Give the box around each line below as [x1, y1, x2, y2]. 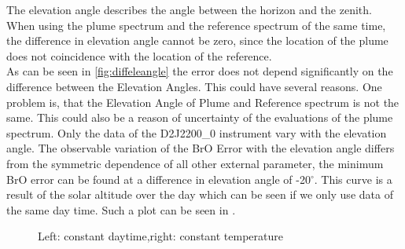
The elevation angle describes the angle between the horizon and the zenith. [6, 2, 372, 17]
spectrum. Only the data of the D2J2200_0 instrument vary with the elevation [6, 124, 387, 141]
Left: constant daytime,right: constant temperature [38, 228, 283, 244]
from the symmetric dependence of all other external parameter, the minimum [6, 155, 384, 171]
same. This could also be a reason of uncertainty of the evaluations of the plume [6, 109, 393, 126]
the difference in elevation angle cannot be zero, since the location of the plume [6, 32, 388, 49]
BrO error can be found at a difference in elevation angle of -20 [6, 170, 311, 187]
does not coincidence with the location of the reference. [6, 47, 272, 64]
